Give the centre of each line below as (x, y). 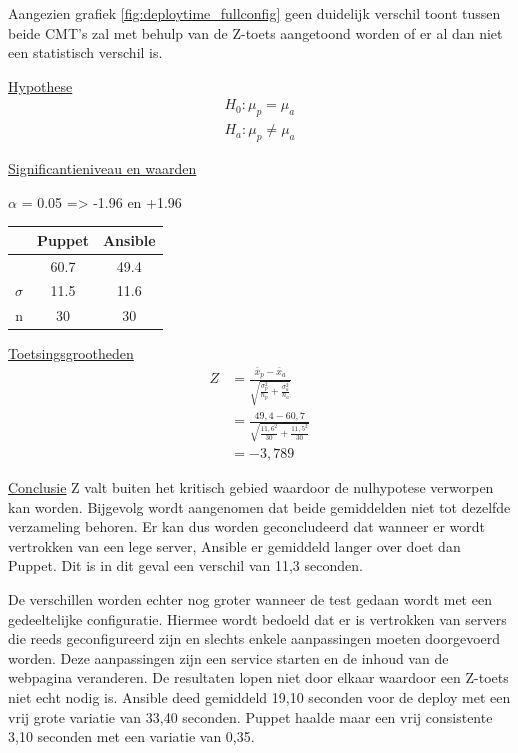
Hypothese (40, 85)
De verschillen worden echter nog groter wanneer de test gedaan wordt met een (250, 599)
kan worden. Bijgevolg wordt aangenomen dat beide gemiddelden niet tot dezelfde (259, 506)
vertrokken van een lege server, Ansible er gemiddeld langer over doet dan (234, 545)
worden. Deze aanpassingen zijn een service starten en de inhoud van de (228, 657)
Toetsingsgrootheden (71, 353)
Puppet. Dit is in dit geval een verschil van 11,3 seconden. (185, 565)
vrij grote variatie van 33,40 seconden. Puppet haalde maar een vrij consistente (250, 716)
